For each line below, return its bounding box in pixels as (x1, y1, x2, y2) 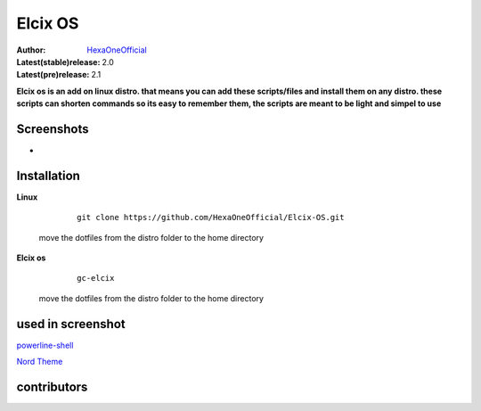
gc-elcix (77, 273, 115, 284)
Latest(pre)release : (16, 70, 90, 80)
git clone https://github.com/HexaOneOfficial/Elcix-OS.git (77, 212, 345, 223)
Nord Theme (16, 357, 63, 367)
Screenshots (16, 121, 89, 136)
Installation (16, 168, 80, 183)
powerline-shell (16, 340, 74, 350)
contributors (16, 379, 88, 394)
